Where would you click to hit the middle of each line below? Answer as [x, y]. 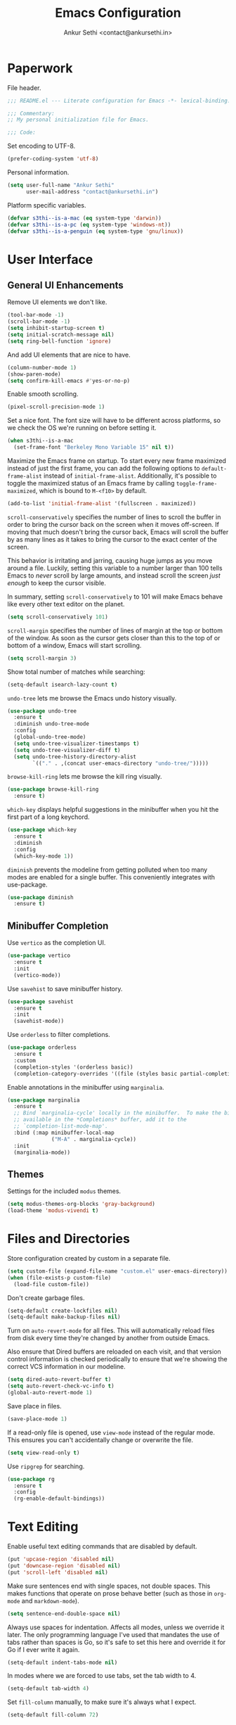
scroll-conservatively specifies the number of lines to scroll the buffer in [114, 517]
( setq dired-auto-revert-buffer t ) [59, 1380]
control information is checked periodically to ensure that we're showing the [117, 1359]
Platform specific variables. [47, 205]
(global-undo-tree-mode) [50, 737]
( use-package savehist [40, 1001]
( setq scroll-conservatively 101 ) [58, 617]
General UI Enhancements [66, 285]
